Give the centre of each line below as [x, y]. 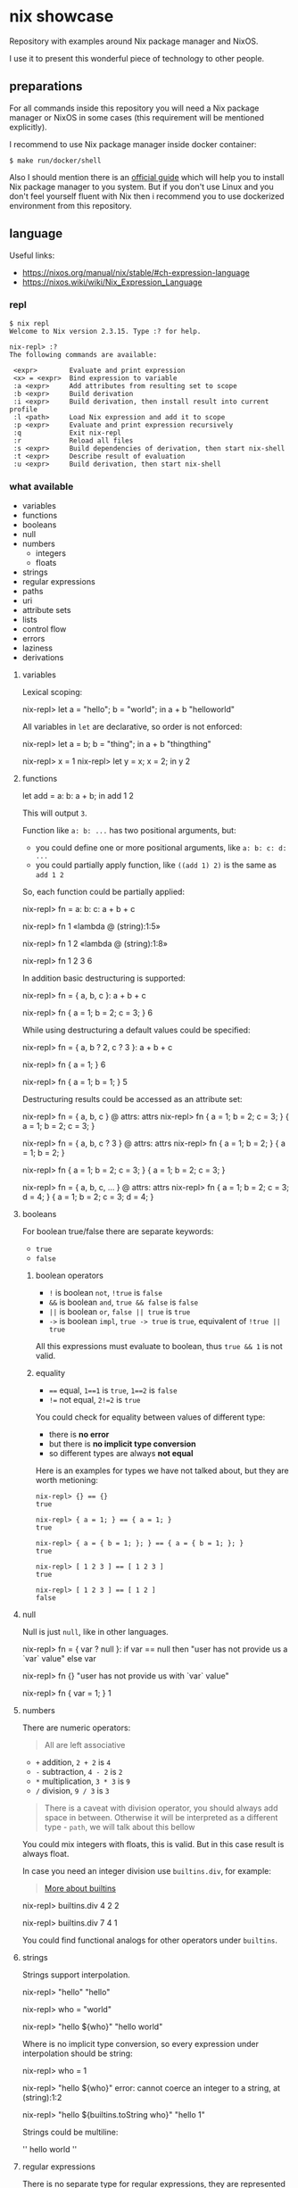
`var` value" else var [59, 1659]
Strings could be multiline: [70, 2132]
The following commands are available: [83, 354]
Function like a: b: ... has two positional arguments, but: [129, 831]
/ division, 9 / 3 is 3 [72, 1791]
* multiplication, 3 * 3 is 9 [83, 1781]
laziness [37, 648]
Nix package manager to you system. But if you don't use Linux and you [141, 186]
